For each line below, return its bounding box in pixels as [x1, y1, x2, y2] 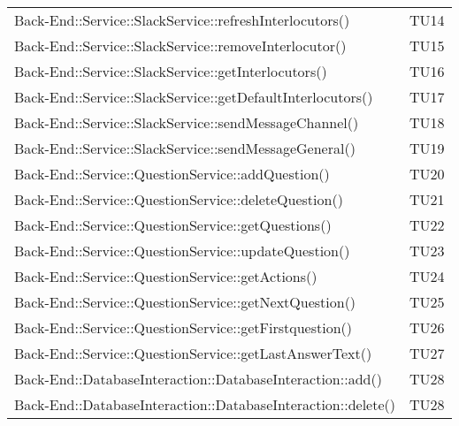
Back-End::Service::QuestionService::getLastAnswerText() [14, 343, 372, 363]
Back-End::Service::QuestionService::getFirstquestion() [14, 317, 353, 338]
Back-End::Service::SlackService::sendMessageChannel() [14, 112, 359, 133]
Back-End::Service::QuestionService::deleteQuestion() [14, 189, 343, 209]
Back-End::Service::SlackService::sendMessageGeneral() [14, 138, 356, 158]
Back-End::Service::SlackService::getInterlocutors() [14, 61, 327, 81]
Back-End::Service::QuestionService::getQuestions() [14, 215, 332, 235]
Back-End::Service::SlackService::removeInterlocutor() [14, 35, 347, 56]
